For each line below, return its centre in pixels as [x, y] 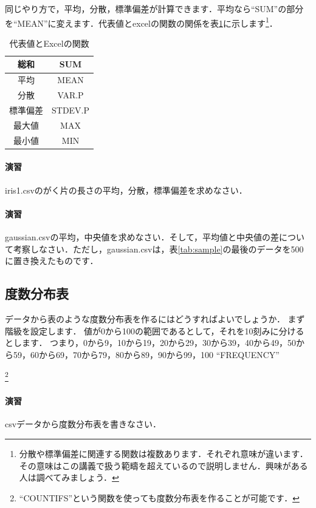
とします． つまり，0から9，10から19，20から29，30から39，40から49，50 [151, 343]
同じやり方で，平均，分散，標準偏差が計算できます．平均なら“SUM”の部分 [154, 8]
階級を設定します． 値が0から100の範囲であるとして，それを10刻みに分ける [155, 330]
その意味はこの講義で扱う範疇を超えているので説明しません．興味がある [163, 465]
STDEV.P [71, 110]
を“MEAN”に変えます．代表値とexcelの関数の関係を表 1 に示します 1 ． [141, 22]
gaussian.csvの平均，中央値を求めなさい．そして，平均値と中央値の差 [142, 236]
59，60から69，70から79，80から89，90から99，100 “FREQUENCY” [146, 354]
